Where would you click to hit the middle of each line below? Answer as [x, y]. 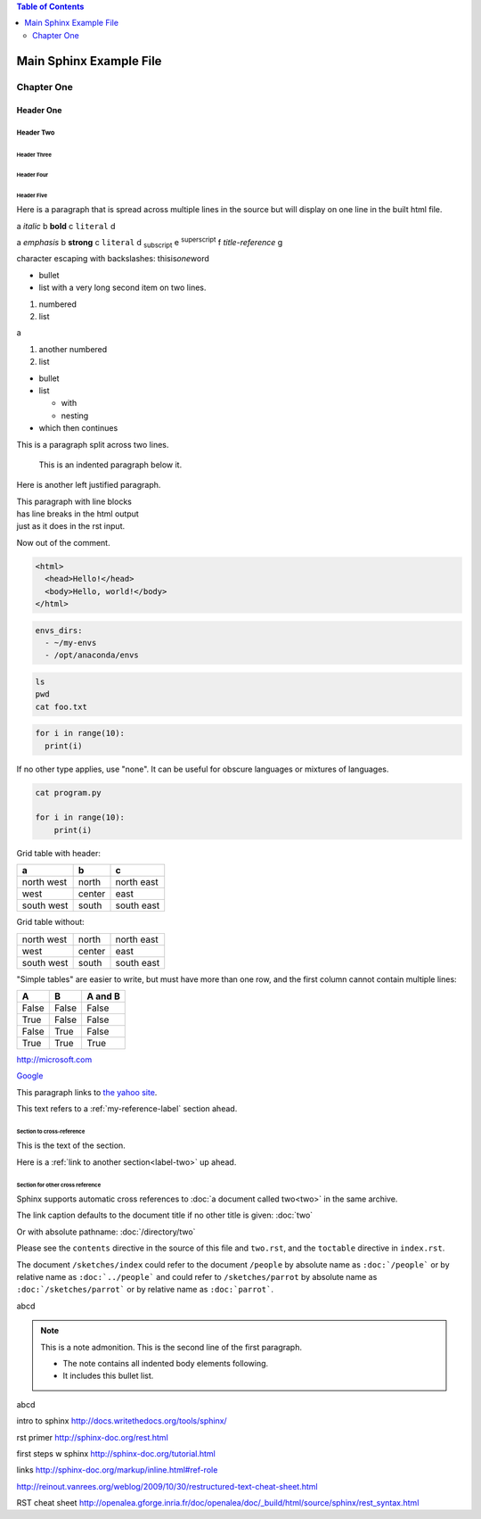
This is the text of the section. [71, 1145]
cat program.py [68, 793]
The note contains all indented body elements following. [166, 1363]
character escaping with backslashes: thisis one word [113, 259]
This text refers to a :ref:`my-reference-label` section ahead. [127, 1109]
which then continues [78, 428]
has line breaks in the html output [78, 514]
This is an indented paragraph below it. [110, 465]
